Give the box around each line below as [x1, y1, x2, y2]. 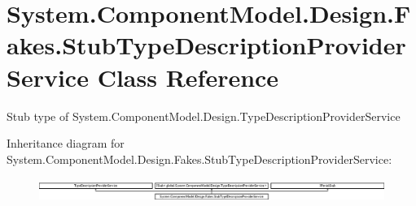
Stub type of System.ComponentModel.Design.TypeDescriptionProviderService [7, 107, 401, 124]
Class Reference [97, 60, 279, 93]
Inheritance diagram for [7, 135, 125, 152]
